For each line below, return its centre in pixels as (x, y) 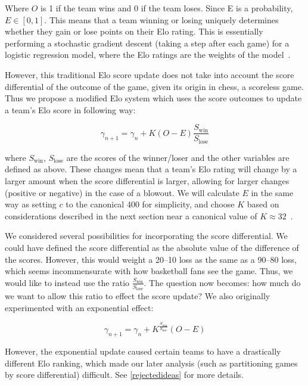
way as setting (31, 204)
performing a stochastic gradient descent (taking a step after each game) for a (147, 43)
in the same (272, 192)
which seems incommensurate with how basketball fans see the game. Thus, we (149, 271)
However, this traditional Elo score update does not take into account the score (150, 74)
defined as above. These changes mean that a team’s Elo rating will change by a (151, 169)
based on (263, 204)
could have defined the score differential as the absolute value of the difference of (152, 248)
